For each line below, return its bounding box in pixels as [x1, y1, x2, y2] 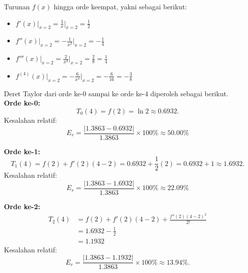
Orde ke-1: [4, 146, 40, 156]
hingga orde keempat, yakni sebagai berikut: [54, 1, 187, 11]
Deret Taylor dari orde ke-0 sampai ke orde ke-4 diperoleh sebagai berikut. [4, 88, 228, 98]
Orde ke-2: [4, 201, 40, 211]
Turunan [4, 1, 30, 11]
